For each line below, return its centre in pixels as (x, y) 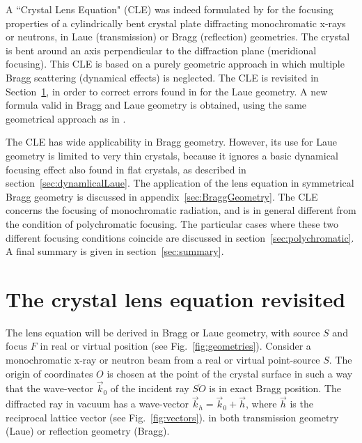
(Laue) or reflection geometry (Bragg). (88, 431)
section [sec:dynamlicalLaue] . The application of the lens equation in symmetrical (180, 183)
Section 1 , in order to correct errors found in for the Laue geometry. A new (167, 91)
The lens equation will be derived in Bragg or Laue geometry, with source (163, 332)
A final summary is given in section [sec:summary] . (115, 251)
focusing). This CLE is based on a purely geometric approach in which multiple (175, 64)
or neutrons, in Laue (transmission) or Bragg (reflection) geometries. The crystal (178, 37)
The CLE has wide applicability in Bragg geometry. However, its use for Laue (171, 142)
